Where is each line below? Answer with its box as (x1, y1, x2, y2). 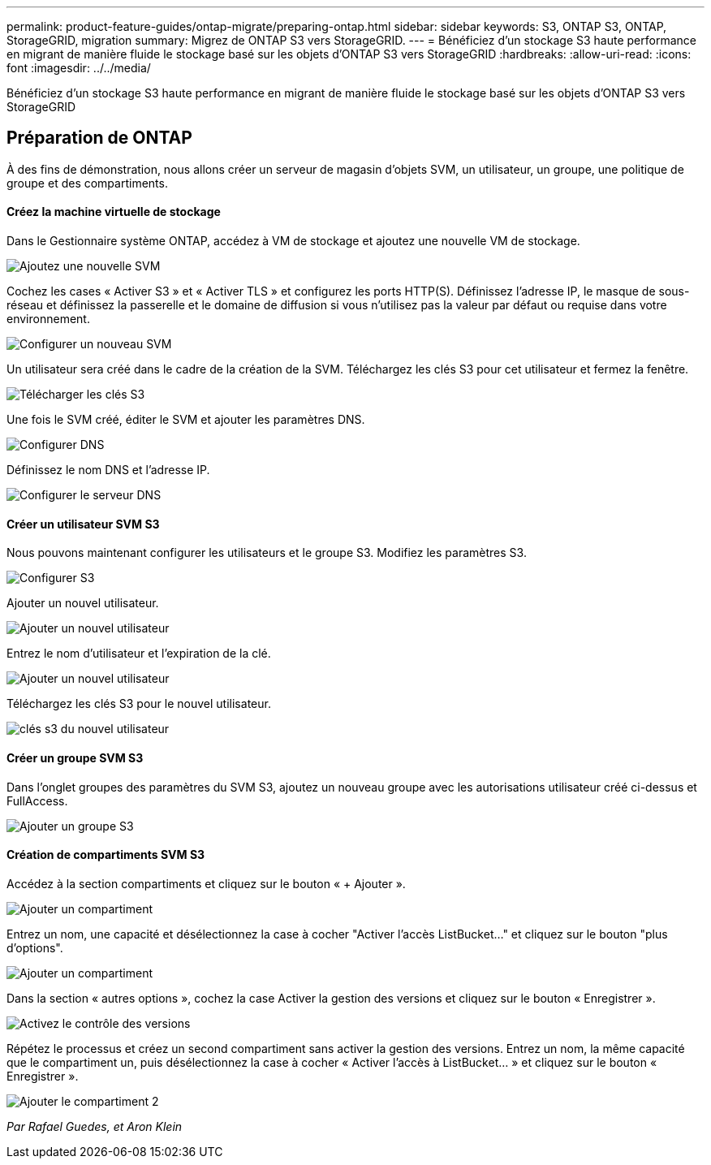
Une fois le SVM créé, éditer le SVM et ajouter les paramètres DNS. (6, 412, 365, 427)
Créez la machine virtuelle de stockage (6, 205, 221, 219)
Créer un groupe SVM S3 (6, 750, 144, 765)
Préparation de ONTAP (6, 127, 192, 149)
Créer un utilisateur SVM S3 (6, 516, 160, 531)
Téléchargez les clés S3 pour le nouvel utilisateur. (6, 697, 271, 711)
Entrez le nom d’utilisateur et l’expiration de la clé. (6, 646, 271, 661)
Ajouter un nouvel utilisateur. (6, 596, 159, 611)
